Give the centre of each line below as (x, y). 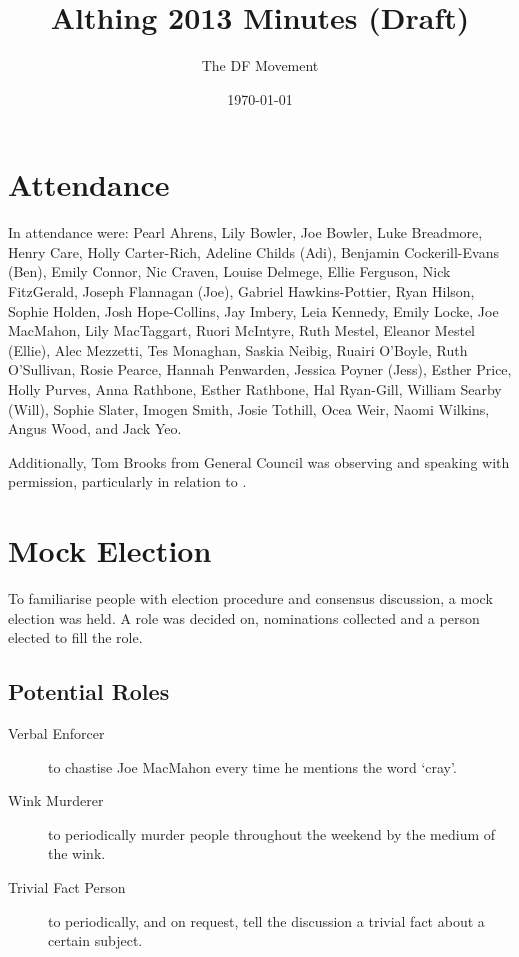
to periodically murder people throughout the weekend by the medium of (272, 833)
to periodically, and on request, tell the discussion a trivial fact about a (266, 920)
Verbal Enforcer (56, 733)
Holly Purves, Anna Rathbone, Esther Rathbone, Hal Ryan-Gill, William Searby (255, 389)
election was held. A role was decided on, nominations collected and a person (244, 617)
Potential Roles (89, 691)
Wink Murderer (56, 800)
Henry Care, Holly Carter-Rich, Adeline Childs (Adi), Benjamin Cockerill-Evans (253, 251)
